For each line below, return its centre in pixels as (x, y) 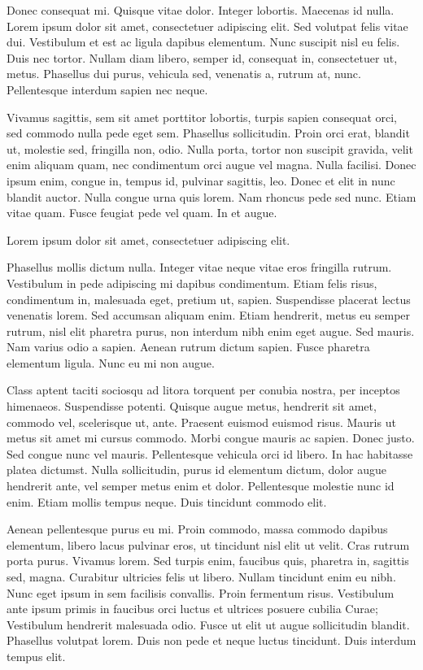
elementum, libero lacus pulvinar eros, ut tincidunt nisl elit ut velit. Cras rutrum (208, 544)
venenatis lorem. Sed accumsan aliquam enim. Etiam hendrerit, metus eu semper (209, 315)
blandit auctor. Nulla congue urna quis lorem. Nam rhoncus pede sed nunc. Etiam (211, 196)
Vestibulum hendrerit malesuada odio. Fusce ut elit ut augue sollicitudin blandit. (208, 624)
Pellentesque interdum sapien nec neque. (107, 89)
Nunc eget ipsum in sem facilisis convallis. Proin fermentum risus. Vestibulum (201, 592)
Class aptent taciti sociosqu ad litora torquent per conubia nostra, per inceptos (203, 390)
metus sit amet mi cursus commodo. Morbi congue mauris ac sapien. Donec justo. (211, 438)
